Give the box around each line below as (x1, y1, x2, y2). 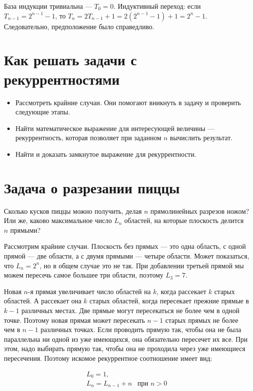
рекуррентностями (4, 69, 120, 89)
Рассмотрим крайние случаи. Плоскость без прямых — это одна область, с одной (4, 241, 246, 251)
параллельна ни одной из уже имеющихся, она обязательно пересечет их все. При (4, 334, 248, 344)
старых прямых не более (165, 315, 238, 325)
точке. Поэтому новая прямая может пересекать (4, 315, 145, 325)
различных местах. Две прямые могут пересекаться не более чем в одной (21, 305, 240, 315)
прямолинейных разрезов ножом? (150, 205, 249, 216)
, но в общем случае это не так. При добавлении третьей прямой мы (39, 260, 244, 270)
